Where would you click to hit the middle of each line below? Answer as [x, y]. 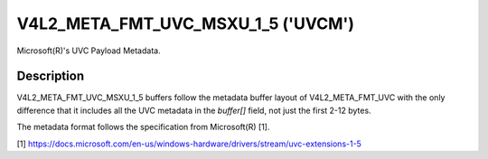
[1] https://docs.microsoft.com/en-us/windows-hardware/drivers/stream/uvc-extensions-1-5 [189, 144]
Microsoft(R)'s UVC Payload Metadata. [89, 51]
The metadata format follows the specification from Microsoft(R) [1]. [143, 127]
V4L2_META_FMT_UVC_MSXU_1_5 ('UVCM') [186, 23]
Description [51, 76]
